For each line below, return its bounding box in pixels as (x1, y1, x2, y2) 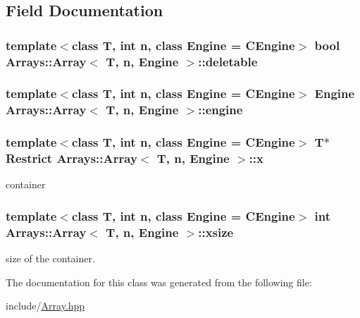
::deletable (198, 52, 258, 70)
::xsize (198, 223, 234, 240)
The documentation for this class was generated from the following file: (6, 274, 312, 289)
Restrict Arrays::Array (6, 149, 137, 167)
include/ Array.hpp (6, 298, 85, 313)
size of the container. (6, 251, 95, 266)
